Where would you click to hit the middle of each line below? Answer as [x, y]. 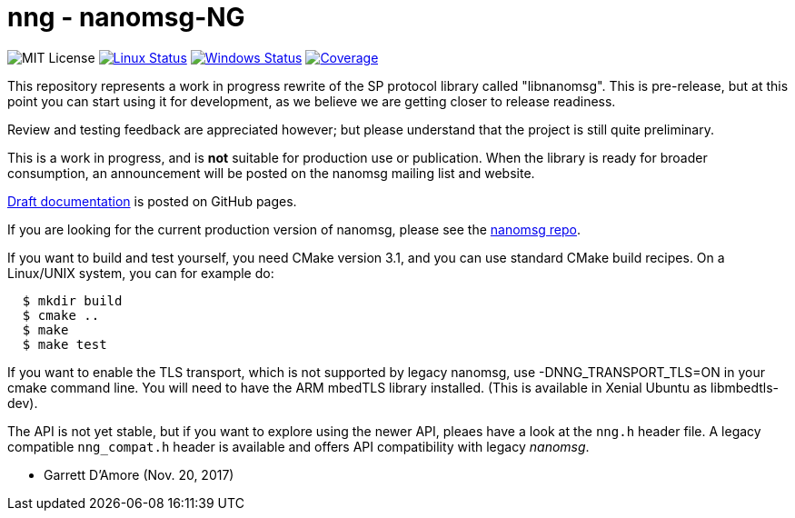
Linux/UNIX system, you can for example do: [141, 273]
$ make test [65, 344]
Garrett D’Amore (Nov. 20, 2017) [139, 474]
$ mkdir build [72, 300]
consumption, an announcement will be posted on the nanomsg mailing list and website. [271, 173]
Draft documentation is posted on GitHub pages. [152, 201]
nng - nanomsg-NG [126, 17]
